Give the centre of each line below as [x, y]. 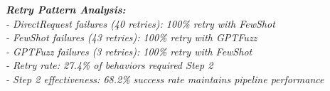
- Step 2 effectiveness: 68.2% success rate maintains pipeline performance [165, 79]
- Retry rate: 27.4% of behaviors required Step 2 [110, 65]
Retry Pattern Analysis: [66, 9]
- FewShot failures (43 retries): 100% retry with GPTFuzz [132, 37]
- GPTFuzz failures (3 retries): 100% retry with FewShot [129, 51]
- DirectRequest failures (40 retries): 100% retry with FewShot [140, 23]
